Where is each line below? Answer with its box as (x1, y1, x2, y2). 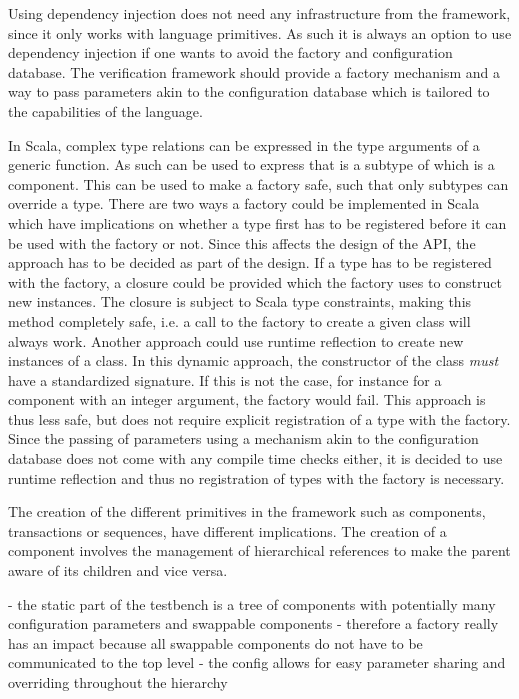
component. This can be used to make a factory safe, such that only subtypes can (8, 173, 509, 194)
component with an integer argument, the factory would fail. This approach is (8, 389, 486, 410)
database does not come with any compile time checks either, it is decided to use (8, 448, 503, 469)
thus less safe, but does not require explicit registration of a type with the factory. (8, 408, 511, 429)
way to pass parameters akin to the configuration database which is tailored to (8, 81, 490, 102)
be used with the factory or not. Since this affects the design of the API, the (8, 232, 476, 253)
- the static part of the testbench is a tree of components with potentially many (8, 593, 496, 614)
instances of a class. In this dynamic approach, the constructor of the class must (8, 350, 499, 371)
